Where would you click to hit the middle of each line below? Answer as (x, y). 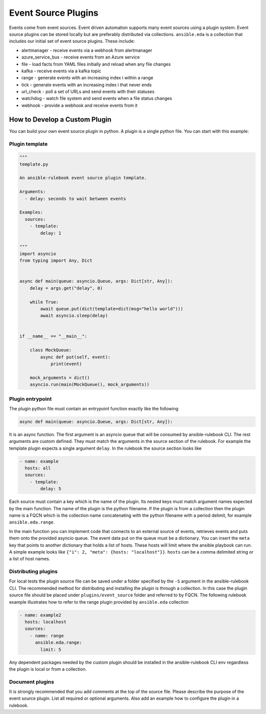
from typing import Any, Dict (56, 261)
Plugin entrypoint (30, 399)
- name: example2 (40, 615)
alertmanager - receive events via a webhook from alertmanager (87, 50)
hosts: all (38, 468)
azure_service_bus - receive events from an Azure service (81, 57)
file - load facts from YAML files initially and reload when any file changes (96, 64)
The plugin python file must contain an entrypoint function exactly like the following (94, 408)
